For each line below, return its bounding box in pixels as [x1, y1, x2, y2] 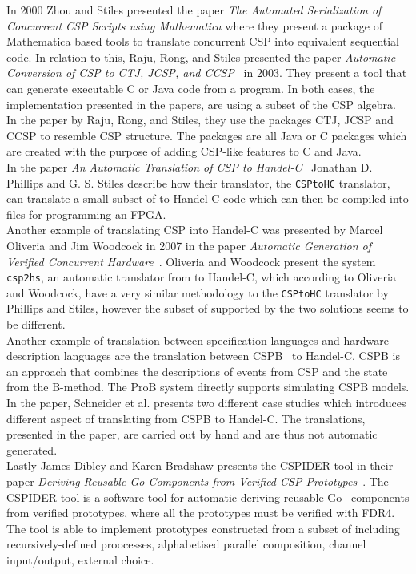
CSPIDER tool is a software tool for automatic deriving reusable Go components [6, 488, 410, 505]
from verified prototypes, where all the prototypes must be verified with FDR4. [6, 504, 395, 521]
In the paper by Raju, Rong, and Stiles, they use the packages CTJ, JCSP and [6, 111, 394, 128]
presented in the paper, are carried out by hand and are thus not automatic [6, 426, 378, 443]
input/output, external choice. [6, 551, 154, 568]
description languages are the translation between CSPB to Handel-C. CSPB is [6, 347, 400, 364]
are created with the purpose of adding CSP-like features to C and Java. [6, 143, 362, 160]
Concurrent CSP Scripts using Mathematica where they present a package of [6, 17, 382, 34]
